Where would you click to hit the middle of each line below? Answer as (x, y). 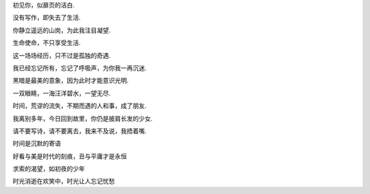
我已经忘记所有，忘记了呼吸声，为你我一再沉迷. (80, 68)
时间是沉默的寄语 (37, 143)
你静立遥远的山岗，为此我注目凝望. (62, 30)
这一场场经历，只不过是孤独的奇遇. (62, 56)
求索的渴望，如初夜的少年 (49, 169)
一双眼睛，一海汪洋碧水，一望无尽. (62, 93)
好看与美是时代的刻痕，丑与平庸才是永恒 (70, 156)
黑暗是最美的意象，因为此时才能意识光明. (71, 81)
